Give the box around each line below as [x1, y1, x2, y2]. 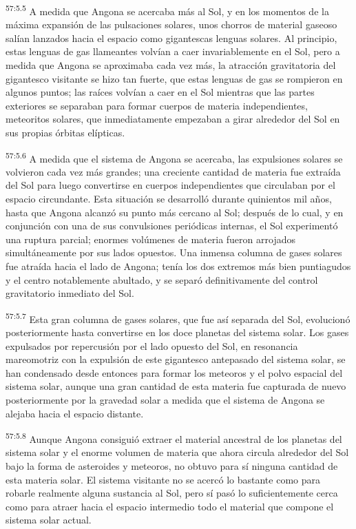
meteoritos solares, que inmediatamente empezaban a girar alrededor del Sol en [6, 112, 340, 126]
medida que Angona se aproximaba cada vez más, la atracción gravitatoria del [6, 58, 336, 72]
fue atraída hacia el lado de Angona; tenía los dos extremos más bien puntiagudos [6, 259, 351, 273]
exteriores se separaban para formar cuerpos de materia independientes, [6, 98, 308, 112]
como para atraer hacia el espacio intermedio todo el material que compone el [6, 499, 334, 513]
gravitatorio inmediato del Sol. [6, 286, 134, 300]
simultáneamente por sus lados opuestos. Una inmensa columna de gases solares [6, 245, 342, 260]
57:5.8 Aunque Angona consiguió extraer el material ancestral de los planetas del [6, 430, 342, 446]
